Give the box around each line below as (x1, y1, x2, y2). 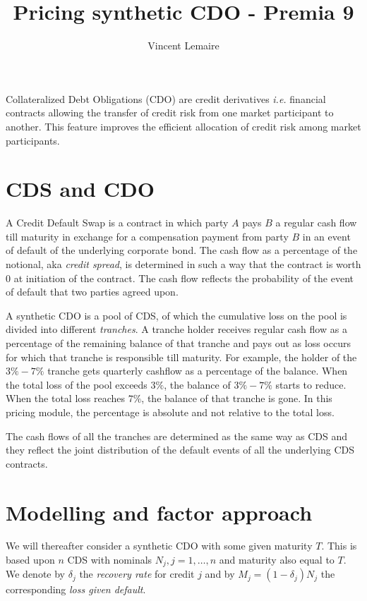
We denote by (6, 566, 65, 581)
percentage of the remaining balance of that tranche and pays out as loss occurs (6, 335, 351, 350)
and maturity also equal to (219, 552, 335, 567)
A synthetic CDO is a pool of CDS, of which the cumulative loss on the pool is (6, 308, 347, 322)
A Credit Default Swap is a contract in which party (6, 215, 229, 230)
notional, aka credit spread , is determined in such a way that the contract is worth (6, 257, 361, 271)
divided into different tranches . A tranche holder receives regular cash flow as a (6, 322, 347, 336)
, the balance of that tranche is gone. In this (141, 391, 332, 406)
